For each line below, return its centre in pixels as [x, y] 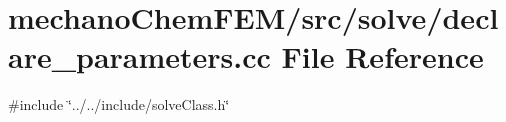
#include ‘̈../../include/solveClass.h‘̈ [119, 104]
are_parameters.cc [139, 56]
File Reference [382, 56]
